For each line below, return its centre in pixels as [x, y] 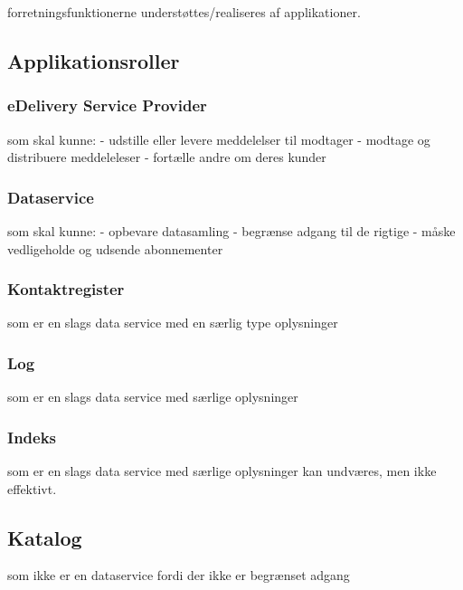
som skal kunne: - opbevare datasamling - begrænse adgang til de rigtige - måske [231, 231]
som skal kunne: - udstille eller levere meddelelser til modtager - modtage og [219, 139]
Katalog [45, 537]
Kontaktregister [66, 289]
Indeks [32, 437]
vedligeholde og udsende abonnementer [115, 248]
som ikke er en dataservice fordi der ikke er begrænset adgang [179, 575]
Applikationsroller [94, 60]
